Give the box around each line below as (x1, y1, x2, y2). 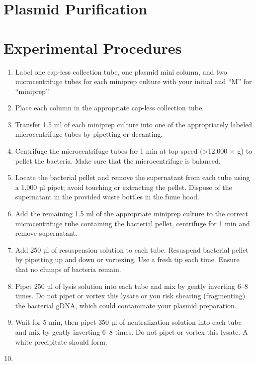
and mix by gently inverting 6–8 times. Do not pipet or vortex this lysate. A (15, 326, 248, 337)
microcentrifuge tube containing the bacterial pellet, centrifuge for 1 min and (15, 218, 250, 228)
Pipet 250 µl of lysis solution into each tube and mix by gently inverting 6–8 (15, 280, 248, 291)
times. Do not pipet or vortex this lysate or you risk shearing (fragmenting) (15, 290, 246, 301)
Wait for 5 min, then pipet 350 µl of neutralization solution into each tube (15, 317, 242, 327)
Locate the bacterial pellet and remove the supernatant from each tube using (15, 172, 250, 182)
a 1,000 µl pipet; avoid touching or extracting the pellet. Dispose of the (15, 182, 232, 192)
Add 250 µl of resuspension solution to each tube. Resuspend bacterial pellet (15, 244, 249, 255)
